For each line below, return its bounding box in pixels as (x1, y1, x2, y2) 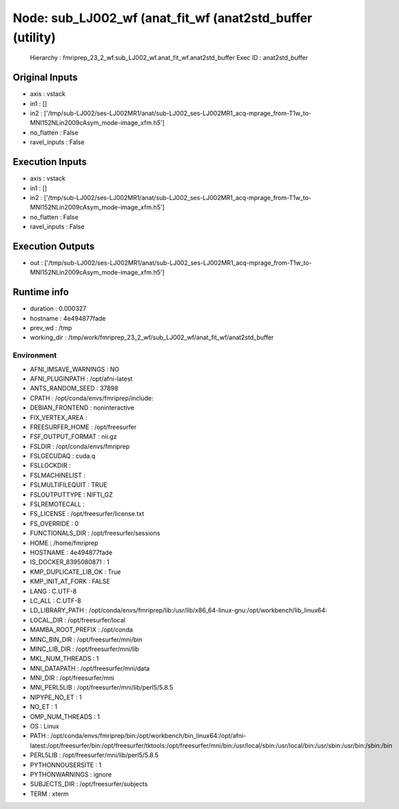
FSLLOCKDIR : (30, 461, 71, 470)
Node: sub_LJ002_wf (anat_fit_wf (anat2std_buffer (12, 10, 313, 26)
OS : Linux (30, 722, 60, 730)
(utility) (12, 30, 57, 45)
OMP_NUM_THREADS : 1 (30, 712, 100, 721)
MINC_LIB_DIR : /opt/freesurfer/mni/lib (30, 645, 139, 653)
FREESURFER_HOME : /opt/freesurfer (30, 423, 137, 431)
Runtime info (12, 286, 69, 298)
